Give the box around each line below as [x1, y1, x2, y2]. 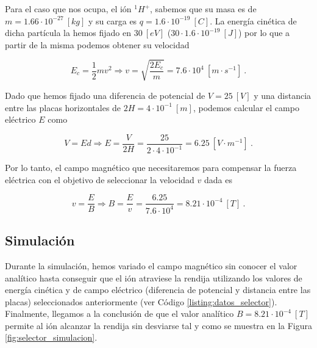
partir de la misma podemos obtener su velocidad [5, 38, 190, 51]
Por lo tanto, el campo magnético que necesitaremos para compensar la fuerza [5, 161, 297, 174]
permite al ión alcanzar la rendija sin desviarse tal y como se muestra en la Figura [5, 319, 312, 332]
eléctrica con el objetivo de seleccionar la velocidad [5, 173, 194, 186]
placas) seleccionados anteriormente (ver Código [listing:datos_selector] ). [5, 295, 277, 308]
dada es [204, 173, 232, 186]
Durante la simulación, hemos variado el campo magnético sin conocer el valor [5, 259, 297, 272]
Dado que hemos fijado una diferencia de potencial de [5, 89, 205, 101]
